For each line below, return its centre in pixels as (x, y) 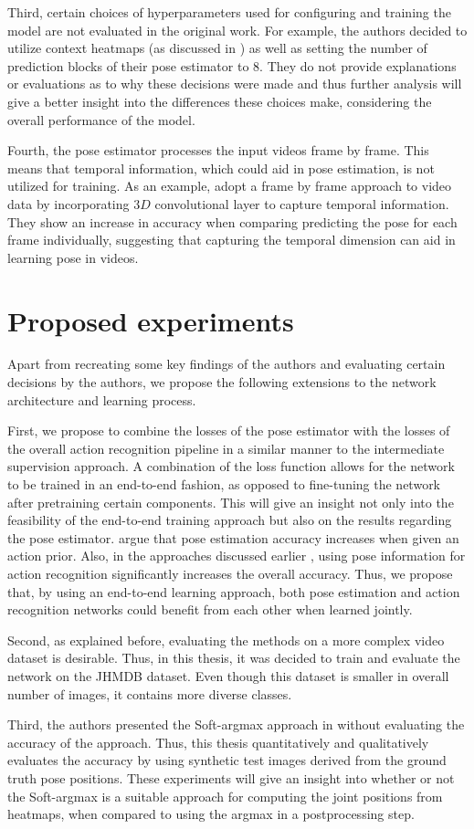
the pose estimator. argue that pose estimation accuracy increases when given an (233, 537)
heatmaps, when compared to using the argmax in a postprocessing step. (211, 814)
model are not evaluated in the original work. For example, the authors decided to (237, 30)
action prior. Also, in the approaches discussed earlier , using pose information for (237, 556)
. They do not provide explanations (358, 65)
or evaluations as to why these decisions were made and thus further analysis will (235, 84)
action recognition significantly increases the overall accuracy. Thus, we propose (230, 573)
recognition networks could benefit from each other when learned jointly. (210, 609)
